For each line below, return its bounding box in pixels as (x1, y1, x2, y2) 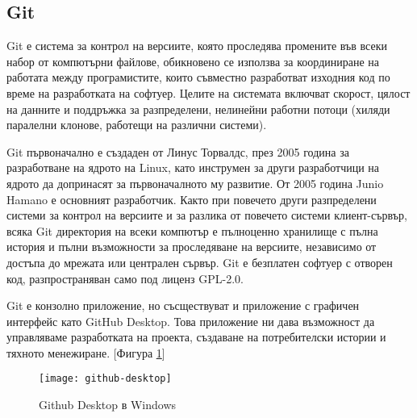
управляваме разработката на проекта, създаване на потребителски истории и (6, 328, 386, 345)
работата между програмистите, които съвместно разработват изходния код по (6, 69, 390, 86)
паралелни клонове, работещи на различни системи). (6, 116, 267, 133)
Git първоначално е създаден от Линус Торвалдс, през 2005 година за (6, 143, 349, 160)
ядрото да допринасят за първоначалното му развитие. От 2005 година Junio (6, 174, 384, 191)
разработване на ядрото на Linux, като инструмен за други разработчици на (6, 159, 380, 176)
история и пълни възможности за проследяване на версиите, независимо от (6, 238, 377, 255)
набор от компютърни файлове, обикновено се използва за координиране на (6, 52, 380, 69)
